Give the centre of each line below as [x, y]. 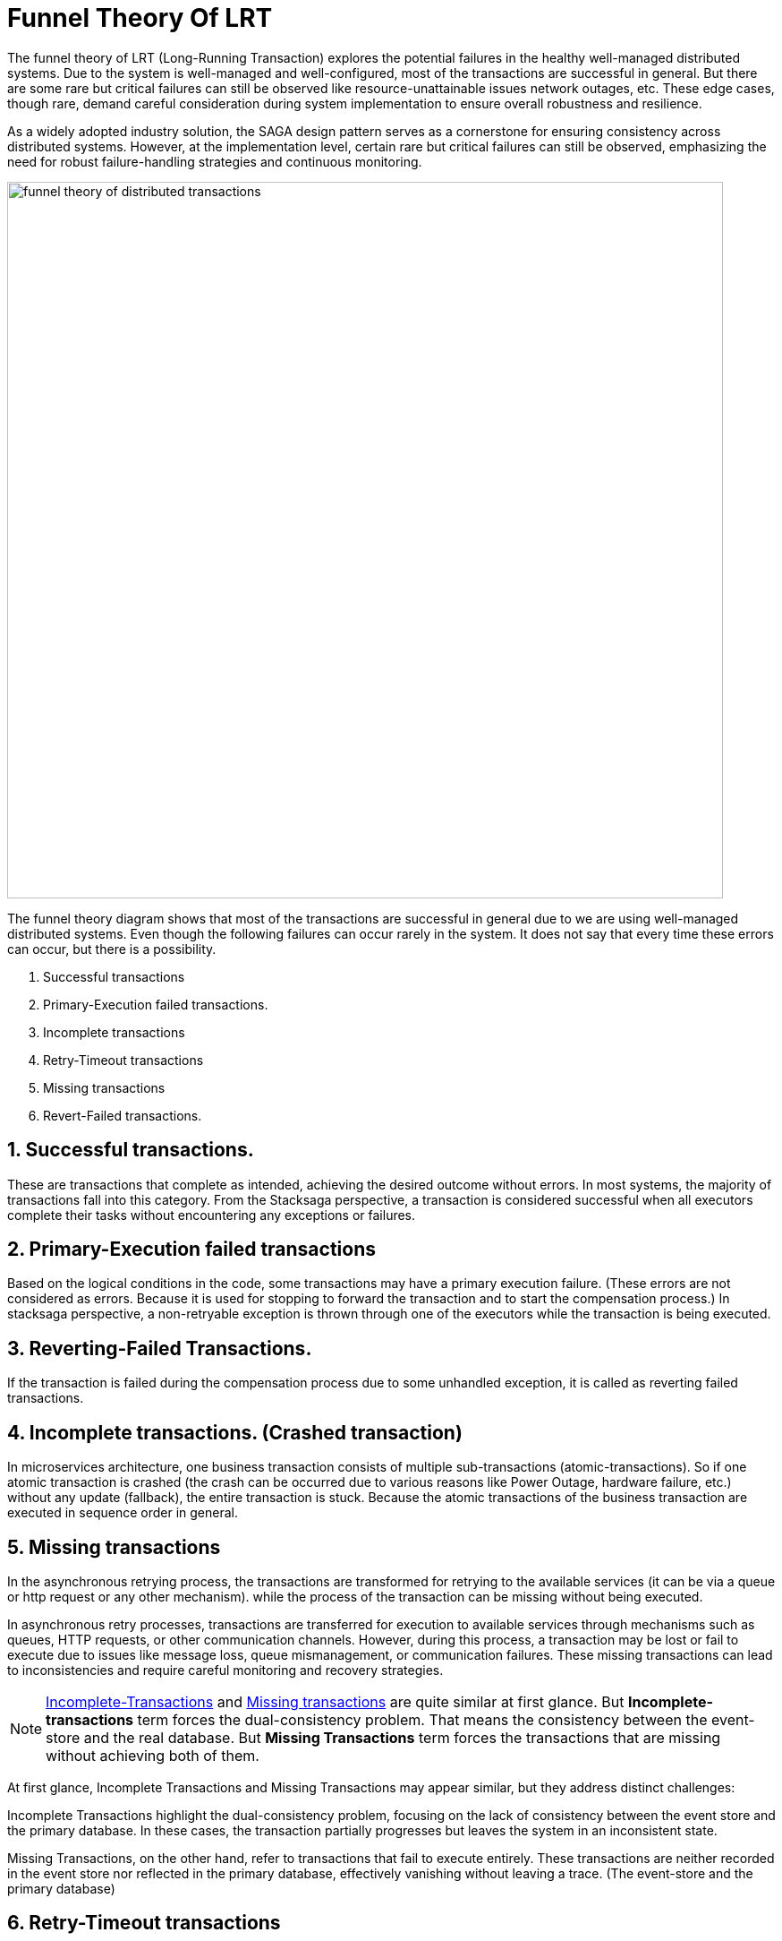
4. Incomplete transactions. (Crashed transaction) [235, 1432]
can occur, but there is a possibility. [112, 949]
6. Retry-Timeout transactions [144, 1923]
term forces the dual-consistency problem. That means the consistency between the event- [446, 1719]
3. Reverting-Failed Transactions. [160, 1348]
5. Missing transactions [114, 1547]
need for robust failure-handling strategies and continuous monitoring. [215, 161]
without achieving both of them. [153, 1755]
